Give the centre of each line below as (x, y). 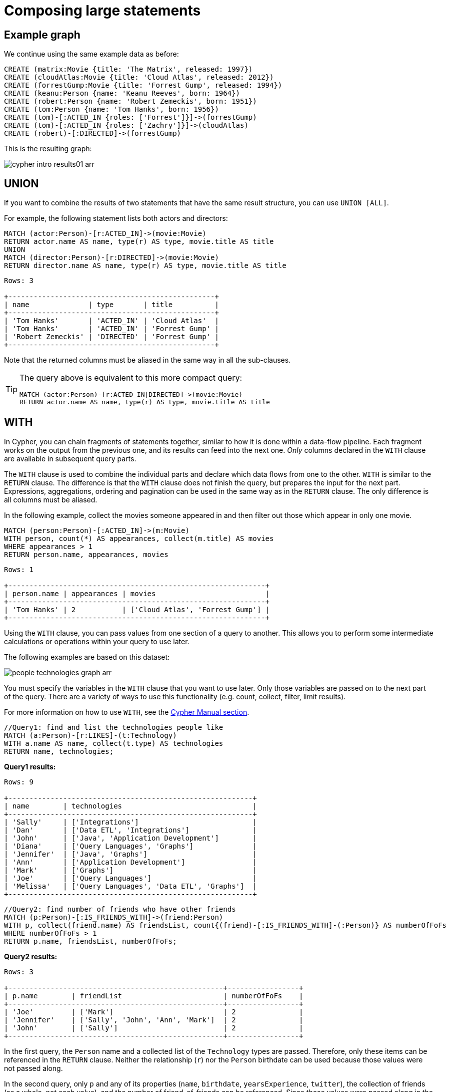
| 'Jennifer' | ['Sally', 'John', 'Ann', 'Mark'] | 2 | (154, 1020)
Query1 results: (30, 766)
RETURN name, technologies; (59, 751)
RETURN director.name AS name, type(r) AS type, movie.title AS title (145, 266)
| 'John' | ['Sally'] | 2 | (154, 1028)
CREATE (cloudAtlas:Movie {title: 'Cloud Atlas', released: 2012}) (139, 77)
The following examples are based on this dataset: (87, 657)
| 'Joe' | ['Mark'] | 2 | (154, 1012)
